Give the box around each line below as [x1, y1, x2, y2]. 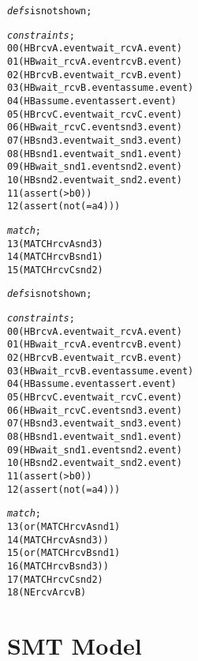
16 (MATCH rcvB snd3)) [7, 560, 109, 572]
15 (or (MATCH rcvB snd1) [7, 547, 121, 559]
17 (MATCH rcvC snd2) [7, 573, 103, 585]
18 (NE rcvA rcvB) [7, 587, 87, 599]
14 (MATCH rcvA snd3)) [7, 534, 109, 546]
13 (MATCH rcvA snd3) [7, 238, 103, 250]
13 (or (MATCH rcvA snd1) [7, 520, 121, 532]
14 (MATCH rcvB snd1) [7, 251, 103, 263]
